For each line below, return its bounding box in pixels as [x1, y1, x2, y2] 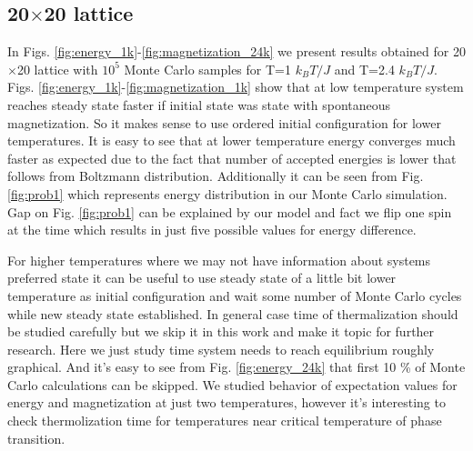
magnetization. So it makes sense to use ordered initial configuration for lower [7, 113, 441, 132]
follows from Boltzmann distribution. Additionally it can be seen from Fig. [7, 166, 424, 185]
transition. [7, 428, 65, 447]
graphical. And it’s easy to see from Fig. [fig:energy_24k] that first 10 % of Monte [7, 357, 466, 376]
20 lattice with [16, 59, 98, 78]
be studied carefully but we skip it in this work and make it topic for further [7, 322, 435, 341]
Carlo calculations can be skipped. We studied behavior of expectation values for [7, 375, 458, 394]
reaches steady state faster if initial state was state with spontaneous [7, 95, 391, 114]
